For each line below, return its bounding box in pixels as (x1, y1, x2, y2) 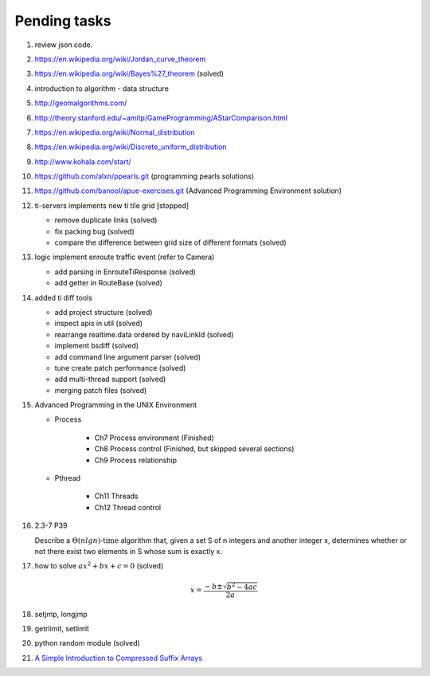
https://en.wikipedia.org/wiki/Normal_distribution (34, 128, 195, 137)
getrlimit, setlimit (34, 624, 89, 634)
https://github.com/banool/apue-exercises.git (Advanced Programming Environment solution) (34, 186, 342, 195)
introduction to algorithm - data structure (34, 84, 169, 93)
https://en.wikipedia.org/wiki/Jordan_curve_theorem (34, 54, 206, 64)
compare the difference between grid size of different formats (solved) (54, 238, 287, 247)
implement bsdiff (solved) (54, 341, 139, 351)
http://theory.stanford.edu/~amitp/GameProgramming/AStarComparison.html (34, 112, 288, 123)
